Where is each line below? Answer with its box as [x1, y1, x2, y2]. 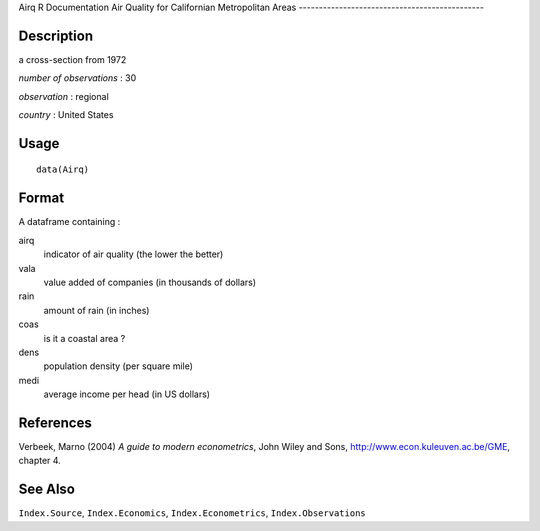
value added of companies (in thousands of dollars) [43, 276, 257, 288]
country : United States [18, 109, 114, 121]
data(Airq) [36, 164, 90, 175]
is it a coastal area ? [43, 332, 126, 344]
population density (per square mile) [43, 360, 194, 372]
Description [18, 27, 94, 44]
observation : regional [18, 90, 109, 102]
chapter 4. [18, 455, 62, 467]
